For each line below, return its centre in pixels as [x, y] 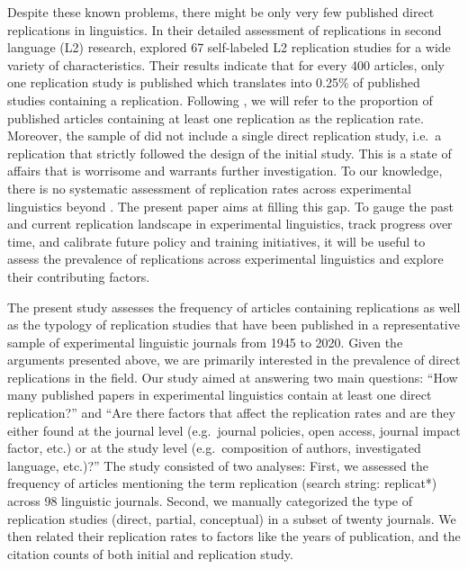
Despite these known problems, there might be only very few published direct [221, 12]
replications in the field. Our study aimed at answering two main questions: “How [233, 377]
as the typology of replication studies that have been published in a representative [234, 325]
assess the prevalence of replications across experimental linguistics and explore [225, 259]
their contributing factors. [79, 276]
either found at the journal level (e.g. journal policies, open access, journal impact [234, 430]
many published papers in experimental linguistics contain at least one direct [220, 395]
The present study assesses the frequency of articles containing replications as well [234, 307]
